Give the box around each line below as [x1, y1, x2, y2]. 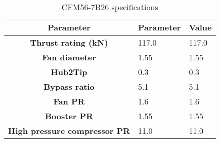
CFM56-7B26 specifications [61, 1, 158, 13]
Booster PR [45, 110, 93, 122]
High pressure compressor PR [8, 125, 130, 136]
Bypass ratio [43, 81, 95, 92]
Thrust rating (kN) [30, 37, 108, 48]
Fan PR [53, 95, 85, 107]
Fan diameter [42, 51, 96, 63]
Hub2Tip [51, 66, 87, 78]
